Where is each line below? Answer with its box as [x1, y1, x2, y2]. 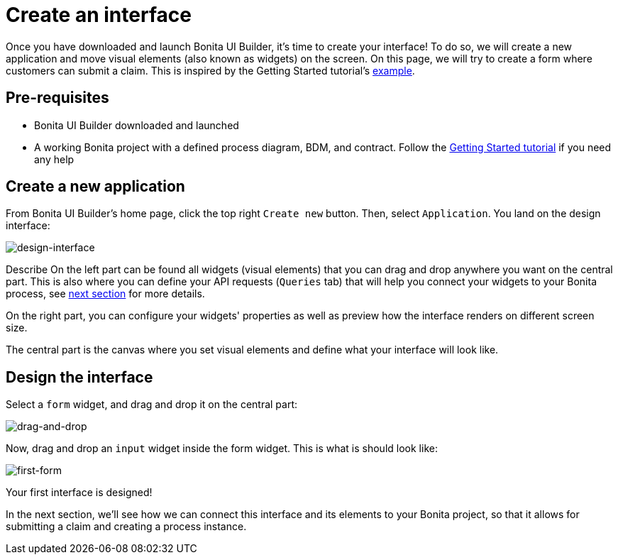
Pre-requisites [6, 89, 109, 107]
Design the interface [6, 368, 153, 386]
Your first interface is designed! [6, 486, 153, 499]
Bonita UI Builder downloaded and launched [34, 119, 239, 131]
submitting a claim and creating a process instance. [6, 520, 247, 533]
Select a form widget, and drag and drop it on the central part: [6, 398, 298, 411]
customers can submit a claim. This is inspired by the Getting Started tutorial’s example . [6, 64, 415, 77]
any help [34, 153, 75, 165]
